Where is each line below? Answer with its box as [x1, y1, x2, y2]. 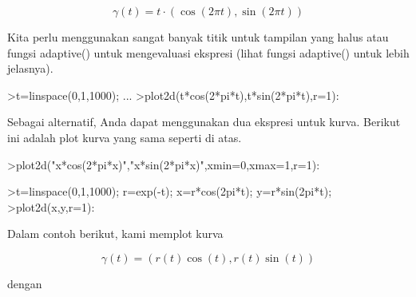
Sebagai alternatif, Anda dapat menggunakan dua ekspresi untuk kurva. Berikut [7, 113, 401, 130]
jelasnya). [7, 60, 53, 77]
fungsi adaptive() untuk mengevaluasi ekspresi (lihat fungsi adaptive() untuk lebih [7, 44, 410, 61]
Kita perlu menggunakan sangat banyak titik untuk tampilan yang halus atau [7, 29, 389, 45]
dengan [7, 275, 42, 291]
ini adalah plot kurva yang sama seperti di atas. [7, 129, 242, 145]
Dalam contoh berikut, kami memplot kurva [7, 225, 224, 242]
